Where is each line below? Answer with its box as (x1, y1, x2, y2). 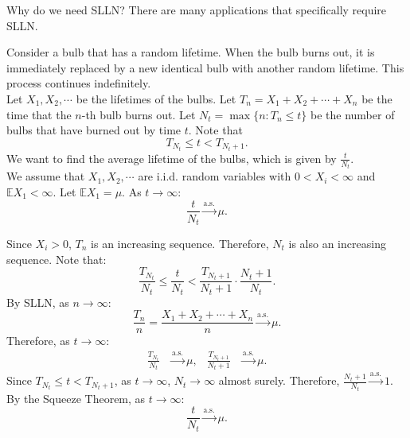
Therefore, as (6, 332, 70, 349)
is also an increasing (288, 235, 386, 252)
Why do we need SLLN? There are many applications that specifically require (6, 2, 387, 17)
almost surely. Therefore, (218, 372, 340, 389)
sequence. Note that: (6, 250, 107, 267)
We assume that (6, 168, 85, 184)
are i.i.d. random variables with (138, 168, 291, 184)
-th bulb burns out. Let (81, 106, 196, 122)
